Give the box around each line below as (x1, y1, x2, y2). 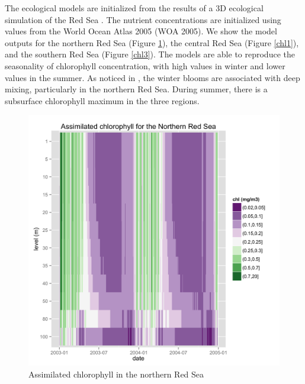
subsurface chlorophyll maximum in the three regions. (5, 94, 200, 107)
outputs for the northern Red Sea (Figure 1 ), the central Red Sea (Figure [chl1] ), (5, 36, 299, 49)
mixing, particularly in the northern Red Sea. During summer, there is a (5, 83, 268, 95)
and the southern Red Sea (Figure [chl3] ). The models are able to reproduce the (5, 48, 295, 60)
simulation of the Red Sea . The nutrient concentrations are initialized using (5, 13, 281, 25)
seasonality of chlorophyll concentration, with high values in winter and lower (5, 59, 285, 72)
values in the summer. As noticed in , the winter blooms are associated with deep (5, 71, 300, 83)
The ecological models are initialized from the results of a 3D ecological (5, 2, 264, 14)
